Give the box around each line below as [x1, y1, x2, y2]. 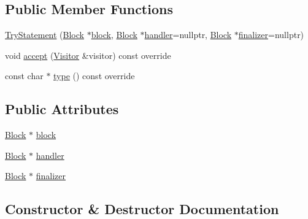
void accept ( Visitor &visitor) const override [5, 48, 171, 61]
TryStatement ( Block [5, 28, 84, 41]
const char [5, 69, 44, 82]
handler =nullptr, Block [144, 28, 232, 41]
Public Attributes [5, 99, 119, 118]
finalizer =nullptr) [238, 28, 304, 41]
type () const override [53, 69, 135, 82]
